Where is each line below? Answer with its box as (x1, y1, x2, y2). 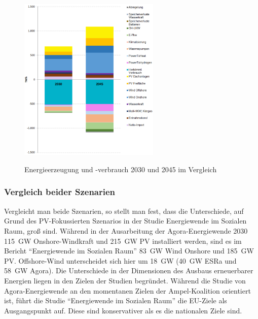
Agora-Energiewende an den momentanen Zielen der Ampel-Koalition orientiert (4, 285, 251, 296)
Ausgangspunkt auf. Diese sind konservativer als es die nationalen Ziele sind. (4, 305, 242, 315)
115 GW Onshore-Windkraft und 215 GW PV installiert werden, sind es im (4, 235, 242, 246)
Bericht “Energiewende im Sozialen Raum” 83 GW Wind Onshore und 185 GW (4, 245, 254, 256)
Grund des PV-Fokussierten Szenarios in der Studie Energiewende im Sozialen (4, 215, 247, 226)
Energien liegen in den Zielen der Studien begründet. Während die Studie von (4, 275, 246, 285)
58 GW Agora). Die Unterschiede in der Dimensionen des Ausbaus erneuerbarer (4, 265, 253, 276)
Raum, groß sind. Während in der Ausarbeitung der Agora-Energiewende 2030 (4, 225, 248, 236)
